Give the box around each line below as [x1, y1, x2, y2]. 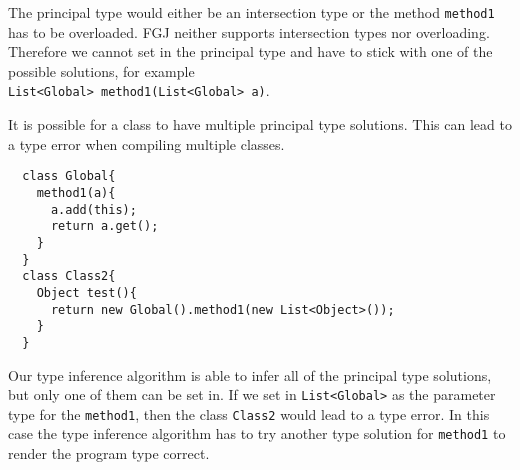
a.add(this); [50, 202, 137, 217]
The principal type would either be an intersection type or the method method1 [8, 2, 495, 22]
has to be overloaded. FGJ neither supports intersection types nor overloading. [8, 21, 490, 42]
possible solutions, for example [8, 60, 195, 81]
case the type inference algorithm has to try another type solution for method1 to [8, 423, 506, 444]
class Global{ [22, 169, 116, 184]
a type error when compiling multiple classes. [8, 133, 285, 154]
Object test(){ [36, 285, 137, 300]
